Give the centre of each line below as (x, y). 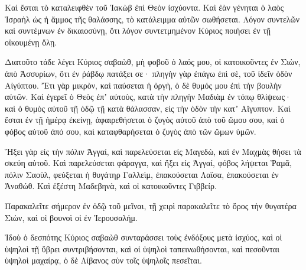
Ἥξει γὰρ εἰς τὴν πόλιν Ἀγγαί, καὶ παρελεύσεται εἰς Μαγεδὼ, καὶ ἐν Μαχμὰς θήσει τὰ (153, 151)
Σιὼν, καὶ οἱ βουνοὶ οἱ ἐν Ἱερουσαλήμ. (71, 217)
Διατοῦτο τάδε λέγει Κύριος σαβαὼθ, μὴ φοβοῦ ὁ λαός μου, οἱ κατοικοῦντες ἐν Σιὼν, (153, 62)
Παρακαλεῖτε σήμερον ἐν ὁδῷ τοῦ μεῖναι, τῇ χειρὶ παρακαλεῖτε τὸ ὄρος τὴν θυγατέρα (151, 205)
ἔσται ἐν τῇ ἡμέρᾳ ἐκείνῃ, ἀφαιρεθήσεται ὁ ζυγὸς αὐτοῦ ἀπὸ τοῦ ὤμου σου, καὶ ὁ (145, 120)
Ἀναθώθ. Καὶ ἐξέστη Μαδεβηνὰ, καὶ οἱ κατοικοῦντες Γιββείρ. (111, 186)
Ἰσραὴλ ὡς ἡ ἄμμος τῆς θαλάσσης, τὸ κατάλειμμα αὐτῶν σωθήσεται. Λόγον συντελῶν (152, 19)
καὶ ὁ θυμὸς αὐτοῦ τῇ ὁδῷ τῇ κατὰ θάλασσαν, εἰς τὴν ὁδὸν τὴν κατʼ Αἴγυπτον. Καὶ (148, 108)
